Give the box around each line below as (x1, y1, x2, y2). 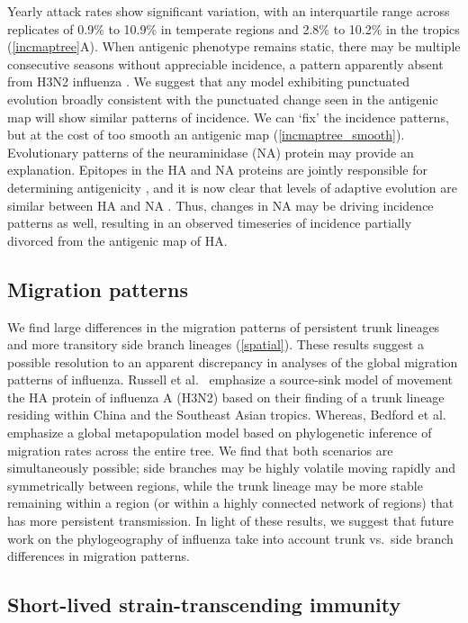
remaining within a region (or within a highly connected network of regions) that (7, 493, 454, 512)
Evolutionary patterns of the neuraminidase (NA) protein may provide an (7, 142, 414, 161)
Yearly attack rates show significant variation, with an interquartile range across (7, 2, 450, 20)
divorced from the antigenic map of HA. (7, 230, 228, 249)
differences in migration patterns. (7, 546, 190, 565)
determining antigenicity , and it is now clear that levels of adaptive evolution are (7, 177, 458, 196)
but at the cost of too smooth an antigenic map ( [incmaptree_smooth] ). (7, 125, 405, 144)
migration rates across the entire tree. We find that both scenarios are (7, 440, 393, 459)
